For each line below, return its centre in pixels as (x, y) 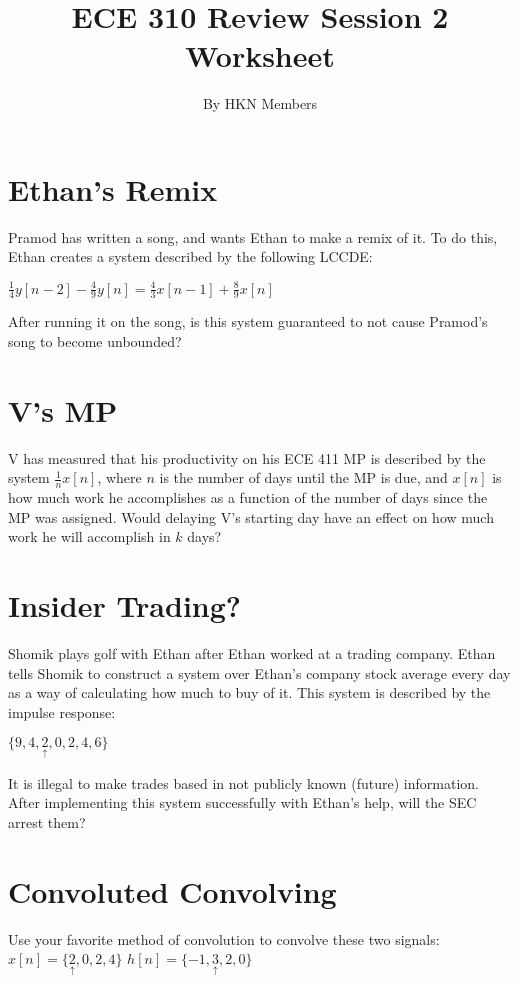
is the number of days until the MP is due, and (303, 477)
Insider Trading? (125, 605)
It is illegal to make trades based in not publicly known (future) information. (243, 782)
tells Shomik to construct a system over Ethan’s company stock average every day (259, 672)
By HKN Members (260, 103)
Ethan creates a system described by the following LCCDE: (190, 256)
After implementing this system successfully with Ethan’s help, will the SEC (242, 802)
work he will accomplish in (89, 536)
